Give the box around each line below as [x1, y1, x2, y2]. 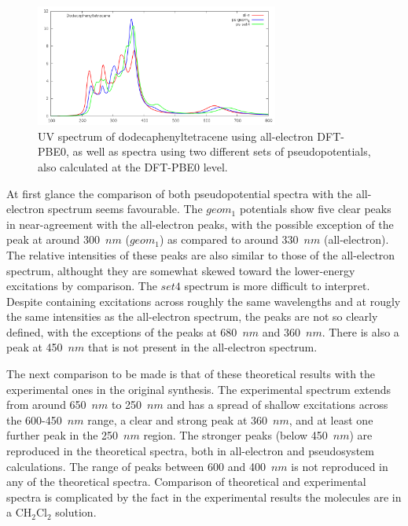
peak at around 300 [6, 231, 101, 248]
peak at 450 [6, 339, 63, 355]
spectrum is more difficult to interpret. [184, 278, 370, 294]
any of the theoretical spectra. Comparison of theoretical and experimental [6, 473, 366, 490]
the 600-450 [6, 411, 62, 428]
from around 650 [6, 396, 86, 413]
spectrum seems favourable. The [47, 200, 203, 217]
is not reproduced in [291, 458, 388, 474]
